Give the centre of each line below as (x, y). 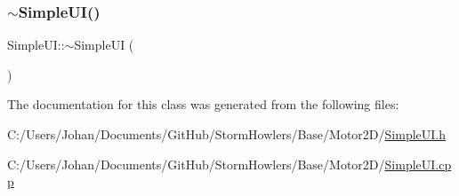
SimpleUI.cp (418, 164)
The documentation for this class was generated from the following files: (203, 104)
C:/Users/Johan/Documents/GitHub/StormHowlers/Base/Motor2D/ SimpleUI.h (227, 134)
